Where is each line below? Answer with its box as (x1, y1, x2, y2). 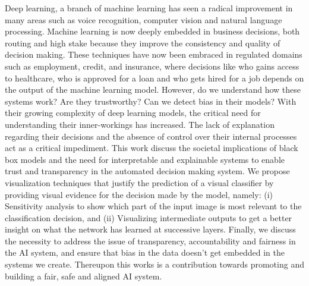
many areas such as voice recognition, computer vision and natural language (5, 13, 282, 26)
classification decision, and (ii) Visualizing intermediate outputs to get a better (5, 211, 292, 224)
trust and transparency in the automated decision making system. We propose (5, 165, 290, 177)
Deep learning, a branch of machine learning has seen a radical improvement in (5, 2, 293, 14)
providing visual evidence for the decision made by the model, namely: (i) (5, 188, 273, 200)
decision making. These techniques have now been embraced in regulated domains (5, 48, 302, 61)
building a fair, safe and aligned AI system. (5, 269, 162, 282)
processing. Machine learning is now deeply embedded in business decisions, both (5, 25, 300, 37)
